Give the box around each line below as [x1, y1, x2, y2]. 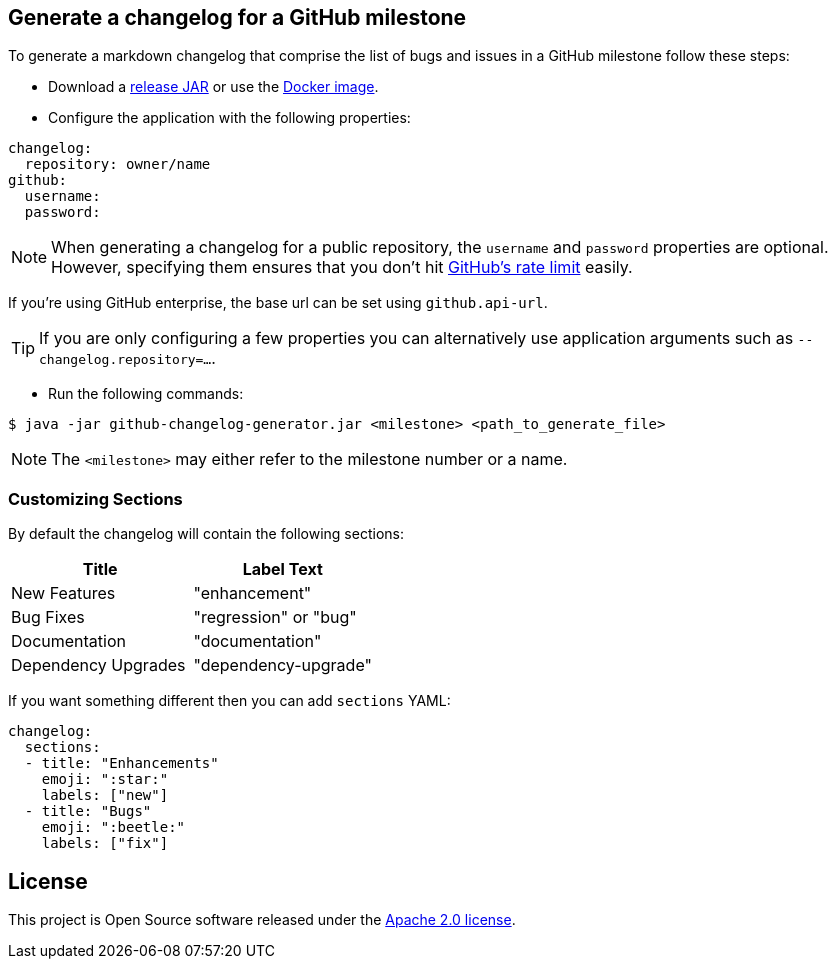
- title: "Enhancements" [24, 755, 219, 772]
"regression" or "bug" [193, 607, 357, 628]
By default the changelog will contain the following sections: [8, 525, 404, 543]
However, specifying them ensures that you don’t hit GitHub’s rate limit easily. [51, 257, 633, 278]
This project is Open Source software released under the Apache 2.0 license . [8, 911, 516, 929]
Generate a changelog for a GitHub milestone [8, 5, 467, 30]
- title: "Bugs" [24, 803, 152, 820]
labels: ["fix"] [41, 835, 169, 852]
